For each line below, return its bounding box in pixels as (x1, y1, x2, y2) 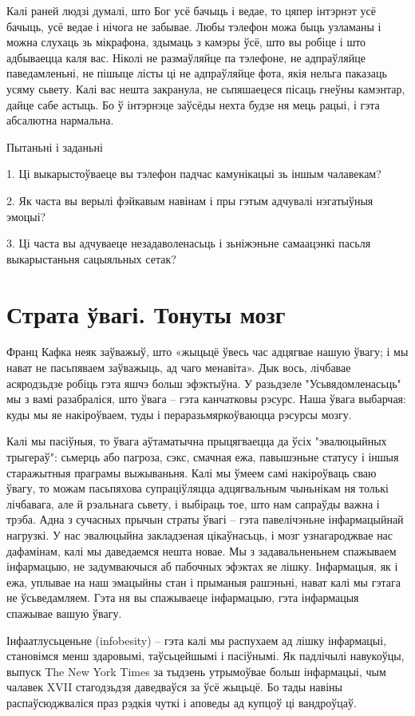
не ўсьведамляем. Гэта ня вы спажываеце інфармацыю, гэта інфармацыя (6, 589, 359, 606)
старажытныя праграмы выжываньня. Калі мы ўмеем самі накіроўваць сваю (6, 464, 377, 481)
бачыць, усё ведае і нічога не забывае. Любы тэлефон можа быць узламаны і (6, 18, 381, 34)
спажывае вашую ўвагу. (6, 604, 122, 621)
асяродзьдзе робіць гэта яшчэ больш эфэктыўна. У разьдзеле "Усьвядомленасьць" (6, 374, 401, 391)
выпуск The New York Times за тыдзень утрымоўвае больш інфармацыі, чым (6, 663, 386, 679)
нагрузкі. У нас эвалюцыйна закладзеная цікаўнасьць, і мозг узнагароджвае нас (6, 526, 393, 543)
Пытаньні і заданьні (6, 138, 103, 155)
